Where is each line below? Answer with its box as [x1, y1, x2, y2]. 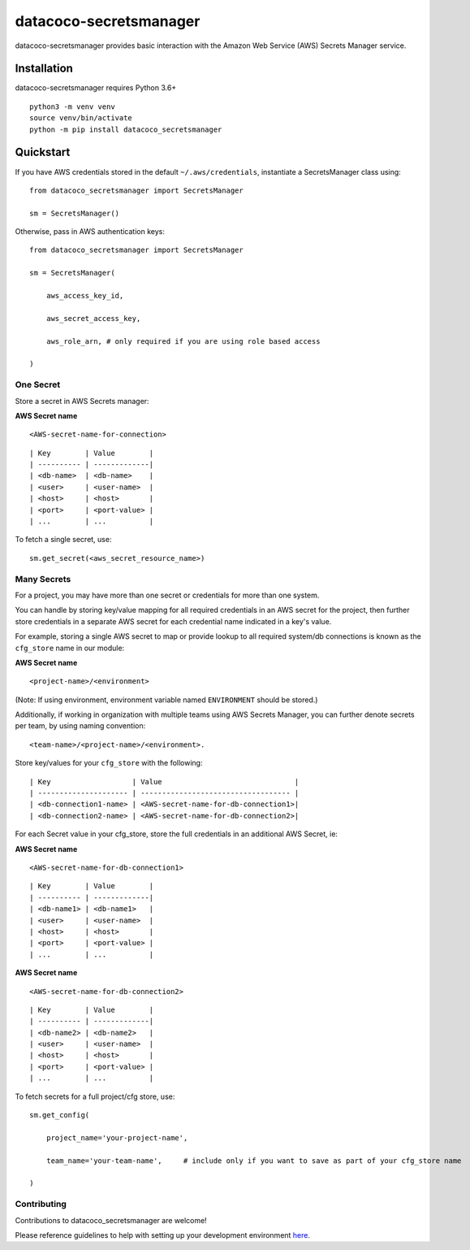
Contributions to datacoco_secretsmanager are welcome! [15, 1215, 207, 1225]
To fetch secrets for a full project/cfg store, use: [15, 1092, 175, 1101]
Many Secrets [15, 573, 71, 584]
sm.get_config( [29, 1110, 90, 1120]
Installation [15, 62, 73, 76]
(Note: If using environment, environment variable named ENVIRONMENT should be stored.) [15, 695, 318, 705]
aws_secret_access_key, [45, 314, 141, 323]
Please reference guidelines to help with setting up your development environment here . [15, 1230, 311, 1239]
